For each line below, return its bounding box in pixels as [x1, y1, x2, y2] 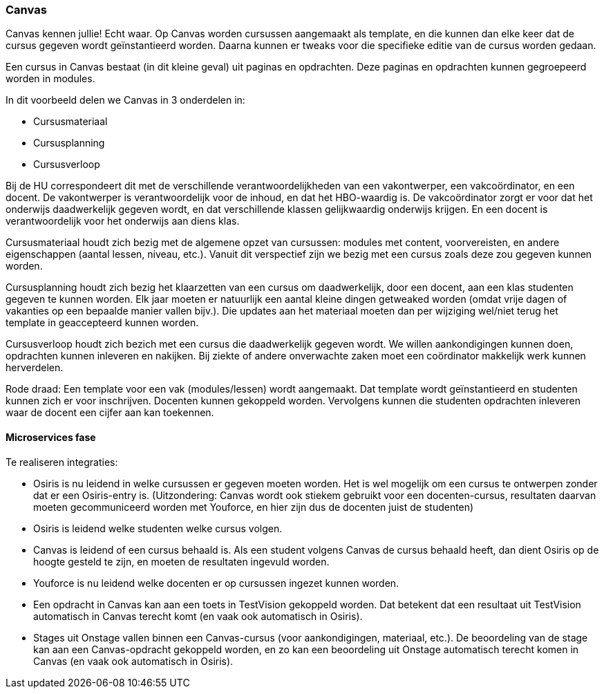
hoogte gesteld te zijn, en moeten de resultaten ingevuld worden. [33, 555, 330, 568]
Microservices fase [6, 431, 96, 443]
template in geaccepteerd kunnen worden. [6, 317, 199, 329]
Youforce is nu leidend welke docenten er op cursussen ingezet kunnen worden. [33, 576, 399, 589]
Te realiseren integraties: [6, 456, 118, 468]
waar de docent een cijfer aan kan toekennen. [6, 406, 214, 419]
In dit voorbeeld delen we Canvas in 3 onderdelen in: [6, 94, 245, 106]
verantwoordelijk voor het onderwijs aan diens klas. [6, 215, 240, 227]
